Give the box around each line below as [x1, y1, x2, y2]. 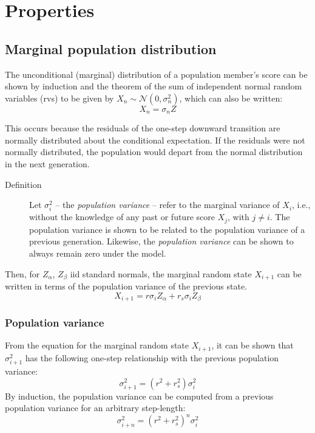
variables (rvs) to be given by [5, 91, 114, 104]
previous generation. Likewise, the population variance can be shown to [29, 235, 294, 248]
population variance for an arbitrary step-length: [5, 401, 186, 414]
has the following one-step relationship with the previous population [25, 351, 279, 364]
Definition [5, 178, 42, 190]
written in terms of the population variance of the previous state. [5, 280, 248, 293]
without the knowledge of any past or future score [29, 210, 215, 223]
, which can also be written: [179, 91, 283, 104]
